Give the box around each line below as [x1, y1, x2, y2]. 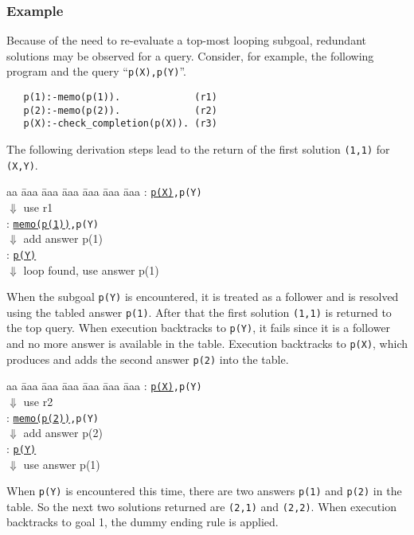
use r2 [23, 393, 53, 410]
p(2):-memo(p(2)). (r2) [23, 104, 217, 116]
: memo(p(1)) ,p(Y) [6, 214, 99, 231]
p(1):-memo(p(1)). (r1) [23, 92, 217, 103]
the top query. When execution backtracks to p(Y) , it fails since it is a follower [6, 319, 391, 336]
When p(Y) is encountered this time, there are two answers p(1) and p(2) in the [6, 482, 402, 499]
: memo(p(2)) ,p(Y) [6, 408, 99, 425]
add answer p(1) [23, 230, 103, 247]
